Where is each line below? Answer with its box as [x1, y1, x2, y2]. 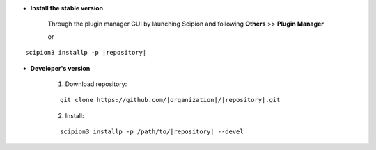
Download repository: [65, 80, 127, 88]
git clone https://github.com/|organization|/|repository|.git [60, 96, 281, 104]
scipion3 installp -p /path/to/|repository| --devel [60, 128, 244, 135]
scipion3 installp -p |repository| [25, 49, 147, 57]
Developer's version [30, 64, 91, 72]
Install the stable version [30, 4, 104, 12]
